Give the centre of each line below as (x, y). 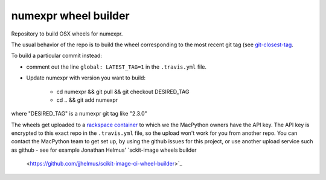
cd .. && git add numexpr (87, 100)
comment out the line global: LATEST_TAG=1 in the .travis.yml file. (117, 67)
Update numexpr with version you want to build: (86, 78)
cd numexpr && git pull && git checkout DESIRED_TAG (123, 92)
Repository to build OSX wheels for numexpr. (67, 34)
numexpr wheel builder (70, 16)
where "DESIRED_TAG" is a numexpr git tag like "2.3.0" (79, 114)
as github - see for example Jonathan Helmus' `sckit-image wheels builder (104, 150)
